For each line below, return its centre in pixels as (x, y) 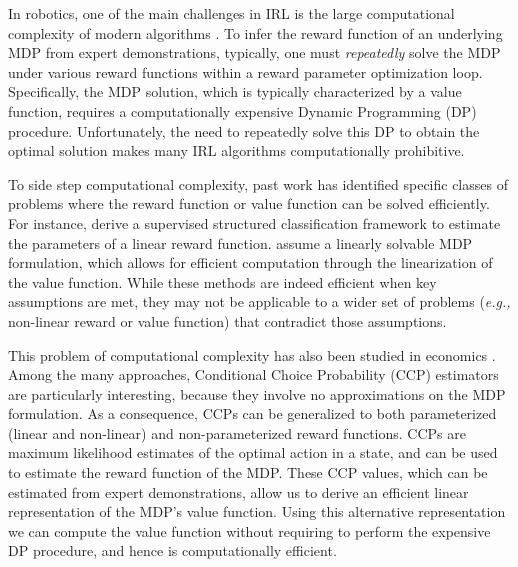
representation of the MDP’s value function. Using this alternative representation (257, 511)
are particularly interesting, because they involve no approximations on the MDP (257, 393)
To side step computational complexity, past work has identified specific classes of (258, 183)
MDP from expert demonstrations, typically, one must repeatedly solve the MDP (254, 52)
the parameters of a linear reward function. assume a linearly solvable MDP (240, 242)
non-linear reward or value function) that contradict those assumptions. (227, 320)
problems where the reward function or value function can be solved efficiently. (249, 203)
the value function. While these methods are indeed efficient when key (222, 281)
